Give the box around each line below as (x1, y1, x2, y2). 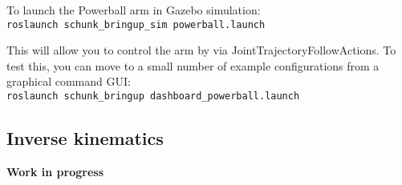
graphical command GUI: (6, 73, 131, 90)
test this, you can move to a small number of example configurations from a (6, 57, 380, 74)
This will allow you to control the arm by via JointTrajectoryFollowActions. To (6, 42, 396, 58)
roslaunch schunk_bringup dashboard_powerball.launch (6, 90, 300, 103)
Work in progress (6, 163, 104, 179)
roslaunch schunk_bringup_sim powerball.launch (6, 18, 266, 30)
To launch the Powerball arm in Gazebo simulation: (6, 2, 261, 18)
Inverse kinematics (6, 126, 164, 151)
